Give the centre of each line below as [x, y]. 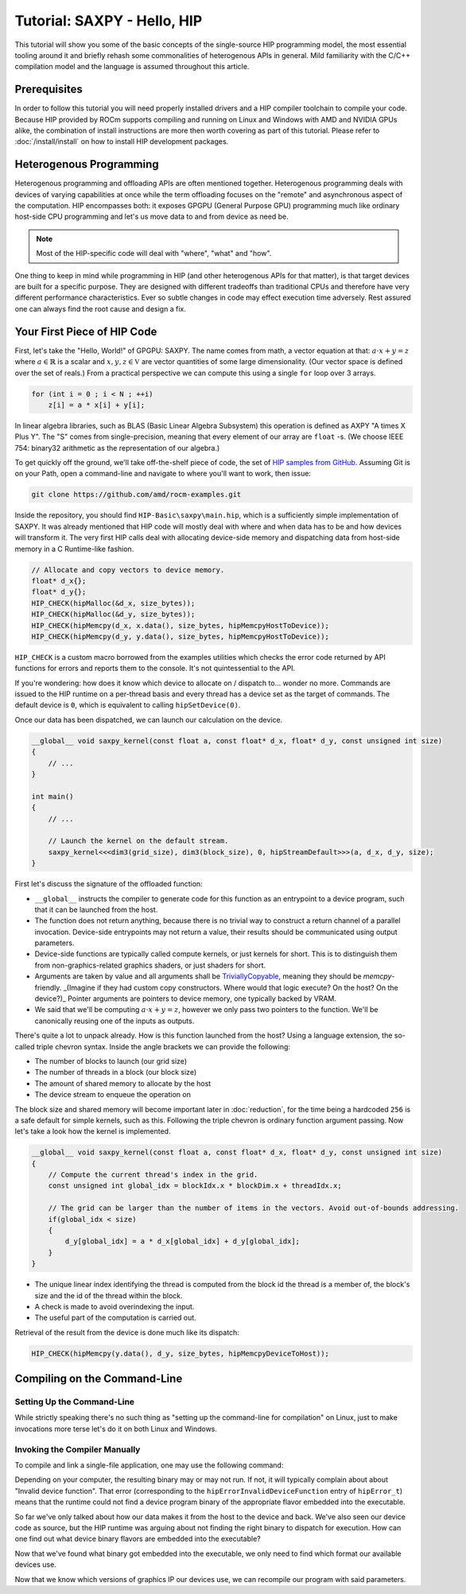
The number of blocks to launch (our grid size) [111, 1061]
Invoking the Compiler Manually [78, 1449]
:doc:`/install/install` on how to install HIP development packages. [122, 142]
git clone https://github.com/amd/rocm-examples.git [136, 494]
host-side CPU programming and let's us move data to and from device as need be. [152, 217]
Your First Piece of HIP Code [86, 331]
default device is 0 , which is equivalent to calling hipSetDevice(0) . [128, 705]
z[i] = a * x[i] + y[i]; [97, 405]
